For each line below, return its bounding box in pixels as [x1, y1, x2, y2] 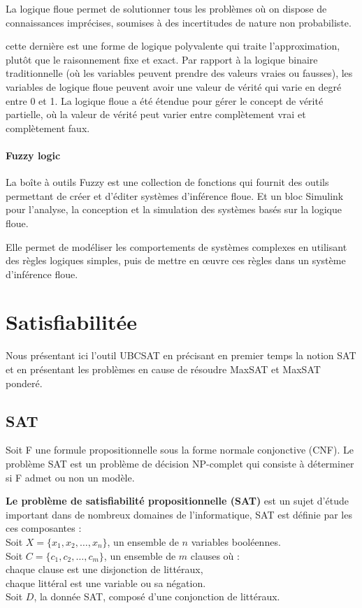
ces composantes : [6, 521, 82, 535]
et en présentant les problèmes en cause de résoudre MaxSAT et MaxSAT [6, 362, 321, 377]
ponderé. [6, 375, 43, 390]
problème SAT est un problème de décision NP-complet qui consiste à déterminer [6, 456, 354, 470]
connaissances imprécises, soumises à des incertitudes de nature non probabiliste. [6, 15, 352, 29]
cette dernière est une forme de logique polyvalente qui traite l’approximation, [6, 38, 340, 53]
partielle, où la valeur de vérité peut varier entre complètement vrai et [6, 107, 306, 122]
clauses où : [190, 548, 240, 563]
